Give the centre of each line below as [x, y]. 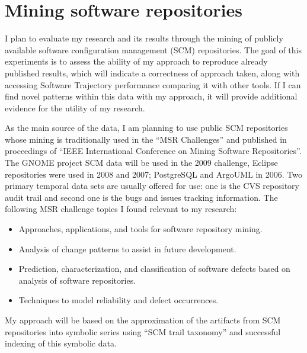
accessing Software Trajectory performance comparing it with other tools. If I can [153, 84]
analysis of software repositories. [77, 280]
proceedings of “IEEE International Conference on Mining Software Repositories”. [153, 151]
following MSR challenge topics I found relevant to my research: [121, 209]
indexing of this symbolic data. [61, 343]
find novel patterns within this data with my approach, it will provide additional [151, 96]
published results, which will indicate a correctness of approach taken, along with [152, 73]
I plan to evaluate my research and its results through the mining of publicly [144, 38]
